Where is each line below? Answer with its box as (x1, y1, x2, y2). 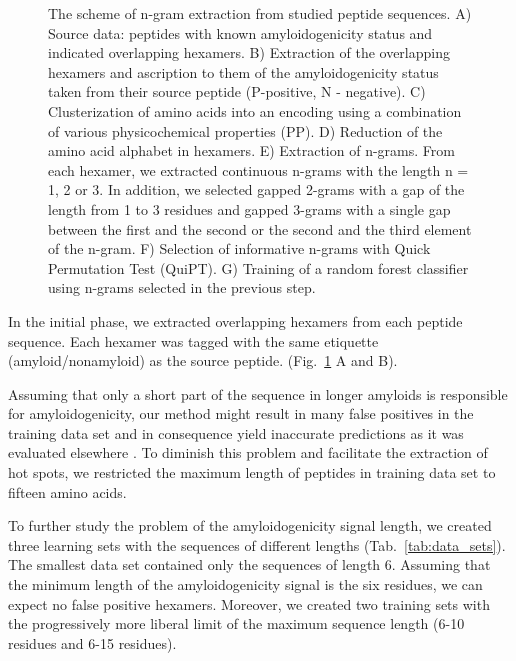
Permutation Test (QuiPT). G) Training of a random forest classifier (48, 257, 469, 278)
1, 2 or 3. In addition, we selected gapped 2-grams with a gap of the (48, 179, 465, 200)
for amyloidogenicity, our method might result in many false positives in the (8, 403, 474, 424)
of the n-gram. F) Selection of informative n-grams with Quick (48, 238, 431, 259)
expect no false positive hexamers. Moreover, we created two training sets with (8, 593, 490, 614)
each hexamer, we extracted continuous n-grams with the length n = (48, 159, 469, 180)
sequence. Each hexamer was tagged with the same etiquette (8, 330, 379, 351)
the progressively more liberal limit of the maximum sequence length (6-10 (8, 613, 465, 634)
